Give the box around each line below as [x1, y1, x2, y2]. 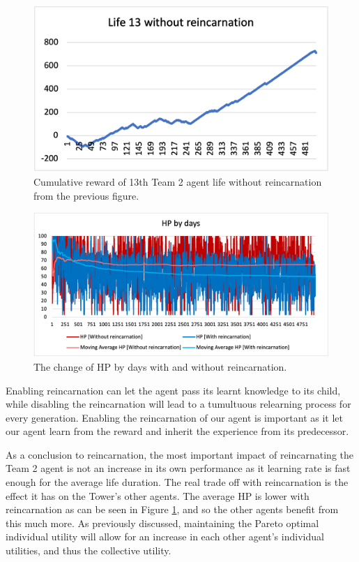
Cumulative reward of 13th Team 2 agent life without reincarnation [33, 175, 322, 189]
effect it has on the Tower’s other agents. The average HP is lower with [6, 488, 310, 503]
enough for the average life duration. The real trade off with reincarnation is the [6, 475, 349, 489]
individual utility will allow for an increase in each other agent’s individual [6, 529, 324, 544]
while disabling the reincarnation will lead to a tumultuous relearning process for [6, 397, 351, 411]
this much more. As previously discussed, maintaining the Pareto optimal [6, 515, 319, 530]
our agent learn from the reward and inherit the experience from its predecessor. [6, 424, 349, 438]
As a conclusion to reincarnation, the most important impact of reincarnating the [6, 447, 353, 461]
